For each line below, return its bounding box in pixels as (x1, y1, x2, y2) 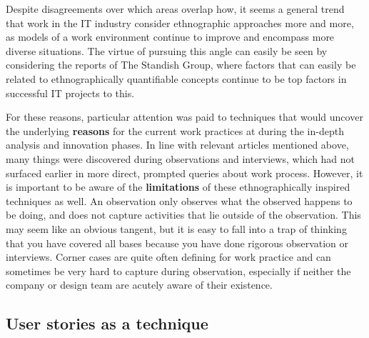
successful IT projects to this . (6, 85, 135, 100)
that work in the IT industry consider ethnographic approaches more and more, (6, 15, 354, 30)
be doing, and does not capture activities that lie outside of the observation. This (6, 207, 361, 222)
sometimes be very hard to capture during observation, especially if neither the (6, 263, 351, 278)
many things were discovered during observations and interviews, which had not (6, 151, 355, 166)
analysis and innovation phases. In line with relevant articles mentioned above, (6, 137, 349, 152)
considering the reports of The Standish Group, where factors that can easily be (6, 57, 356, 72)
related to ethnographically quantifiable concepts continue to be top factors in (6, 71, 347, 86)
